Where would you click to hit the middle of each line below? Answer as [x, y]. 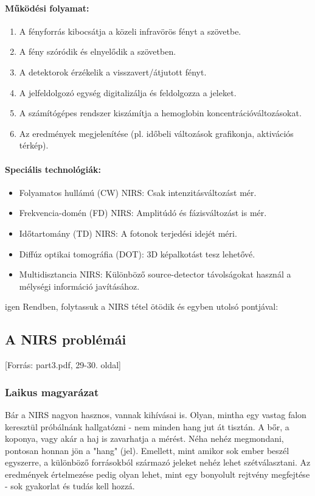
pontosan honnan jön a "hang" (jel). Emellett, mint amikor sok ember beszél [147, 450]
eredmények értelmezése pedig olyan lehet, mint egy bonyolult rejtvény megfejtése [157, 474]
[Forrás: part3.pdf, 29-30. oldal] [63, 365]
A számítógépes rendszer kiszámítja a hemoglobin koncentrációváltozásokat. [160, 113]
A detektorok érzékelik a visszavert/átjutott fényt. [113, 72]
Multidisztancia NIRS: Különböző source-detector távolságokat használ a [155, 274]
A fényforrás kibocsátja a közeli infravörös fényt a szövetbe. [130, 31]
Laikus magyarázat [52, 392]
